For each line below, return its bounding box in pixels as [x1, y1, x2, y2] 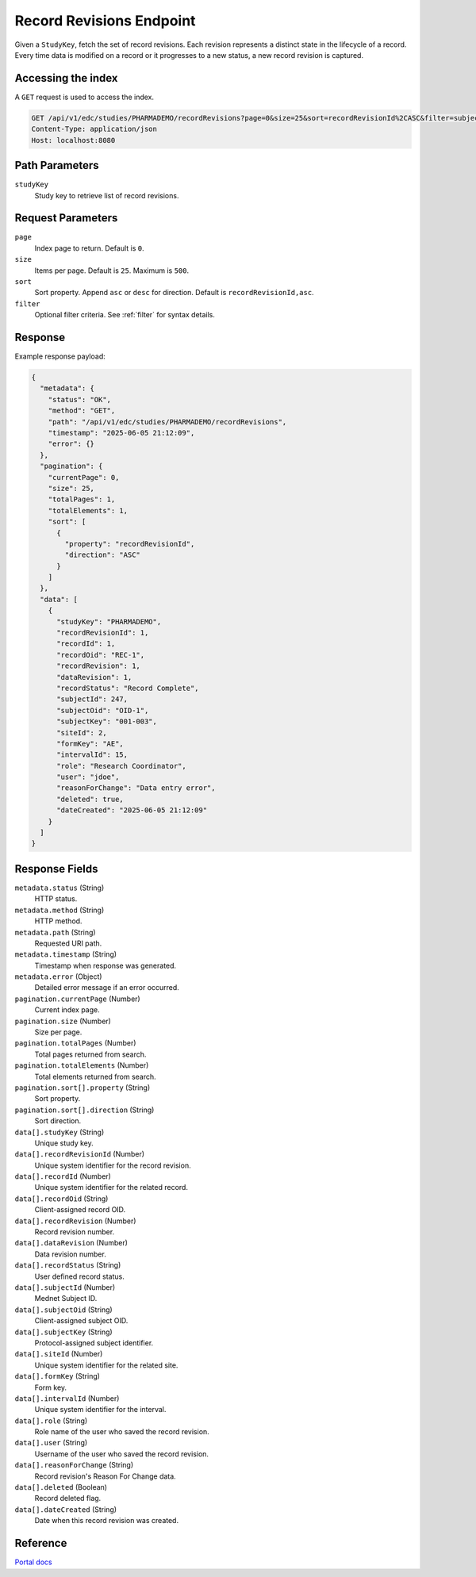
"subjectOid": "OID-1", [56, 706, 149, 715]
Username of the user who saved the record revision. [34, 1448, 209, 1459]
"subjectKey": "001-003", [56, 717, 158, 726]
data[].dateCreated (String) [14, 1504, 117, 1514]
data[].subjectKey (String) [14, 1327, 113, 1337]
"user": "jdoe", [56, 773, 120, 781]
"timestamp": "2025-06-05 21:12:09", [48, 428, 195, 437]
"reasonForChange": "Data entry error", [56, 784, 216, 792]
